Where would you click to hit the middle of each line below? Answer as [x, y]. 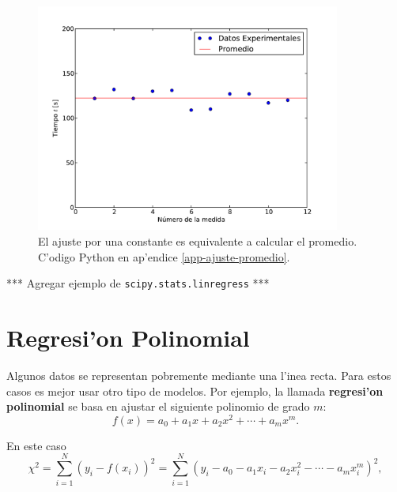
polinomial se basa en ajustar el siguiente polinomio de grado [158, 406]
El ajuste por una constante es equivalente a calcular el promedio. [198, 241]
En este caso [36, 445]
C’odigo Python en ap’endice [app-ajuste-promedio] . [164, 256]
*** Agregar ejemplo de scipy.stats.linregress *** [138, 283]
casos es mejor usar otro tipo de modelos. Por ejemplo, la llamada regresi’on [195, 391]
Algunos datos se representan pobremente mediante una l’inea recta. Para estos [199, 376]
